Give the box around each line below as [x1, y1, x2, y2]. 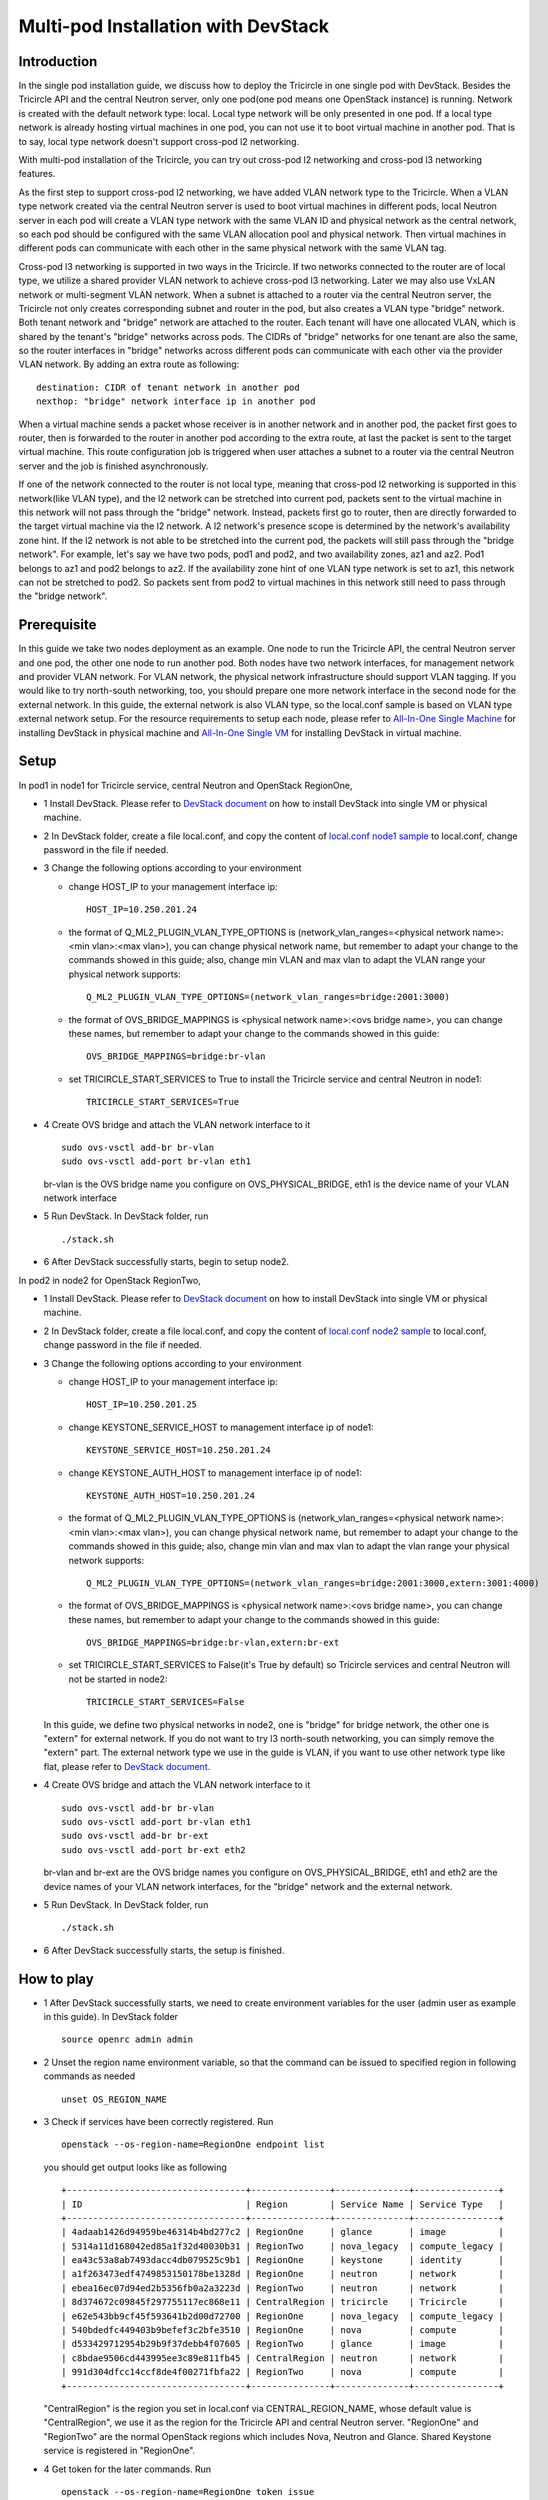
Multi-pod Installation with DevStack [18, 15, 330, 37]
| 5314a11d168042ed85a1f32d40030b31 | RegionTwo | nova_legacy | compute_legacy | [61, 2240, 505, 2252]
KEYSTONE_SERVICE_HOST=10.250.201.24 [86, 1445, 272, 1456]
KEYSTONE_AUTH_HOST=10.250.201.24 [86, 1490, 255, 1501]
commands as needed [43, 2070, 136, 2082]
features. [18, 168, 56, 180]
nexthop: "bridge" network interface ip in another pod [36, 396, 316, 407]
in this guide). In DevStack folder [43, 2011, 179, 2023]
